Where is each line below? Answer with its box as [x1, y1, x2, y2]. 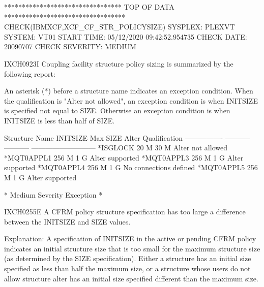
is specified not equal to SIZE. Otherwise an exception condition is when [4, 105, 230, 116]
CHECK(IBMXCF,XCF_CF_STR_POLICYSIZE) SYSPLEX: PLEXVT [4, 21, 235, 32]
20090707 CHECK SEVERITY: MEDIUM [4, 41, 136, 52]
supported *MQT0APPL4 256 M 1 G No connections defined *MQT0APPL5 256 [4, 162, 258, 173]
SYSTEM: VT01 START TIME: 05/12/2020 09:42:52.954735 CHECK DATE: [4, 31, 247, 42]
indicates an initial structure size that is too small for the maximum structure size [4, 243, 260, 253]
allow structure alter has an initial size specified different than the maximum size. [4, 273, 258, 283]
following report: [4, 68, 55, 79]
